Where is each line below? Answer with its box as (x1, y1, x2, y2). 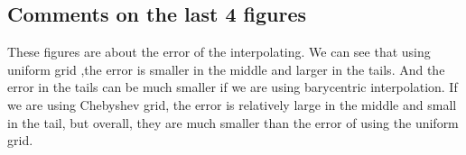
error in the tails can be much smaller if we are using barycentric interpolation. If (7, 77, 458, 96)
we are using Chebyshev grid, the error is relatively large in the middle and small (7, 95, 457, 114)
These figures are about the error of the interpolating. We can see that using (7, 42, 431, 61)
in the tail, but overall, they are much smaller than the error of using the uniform (7, 113, 459, 132)
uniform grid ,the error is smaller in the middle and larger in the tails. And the (7, 59, 445, 78)
